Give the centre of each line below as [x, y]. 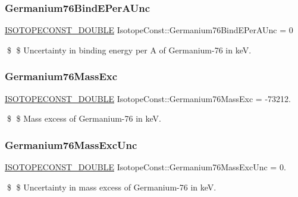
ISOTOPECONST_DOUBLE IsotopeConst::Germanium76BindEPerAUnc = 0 [149, 30]
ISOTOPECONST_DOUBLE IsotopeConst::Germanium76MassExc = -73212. [148, 98]
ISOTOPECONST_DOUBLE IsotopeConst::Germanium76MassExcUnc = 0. [145, 167]
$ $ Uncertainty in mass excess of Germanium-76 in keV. [112, 187]
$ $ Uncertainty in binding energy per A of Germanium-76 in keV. [129, 50]
